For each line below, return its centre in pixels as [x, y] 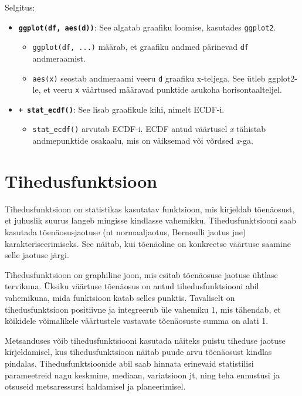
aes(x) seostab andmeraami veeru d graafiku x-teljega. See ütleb [149, 78]
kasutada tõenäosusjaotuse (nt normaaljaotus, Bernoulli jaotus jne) [125, 232]
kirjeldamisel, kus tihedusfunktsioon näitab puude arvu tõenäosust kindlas [138, 352]
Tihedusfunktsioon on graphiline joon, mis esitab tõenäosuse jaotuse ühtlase [141, 274]
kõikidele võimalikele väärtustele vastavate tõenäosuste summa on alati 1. [137, 321]
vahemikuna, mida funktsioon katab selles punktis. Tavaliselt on [120, 297]
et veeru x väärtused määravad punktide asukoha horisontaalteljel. [163, 89]
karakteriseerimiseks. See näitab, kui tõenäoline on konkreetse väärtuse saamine [148, 243]
